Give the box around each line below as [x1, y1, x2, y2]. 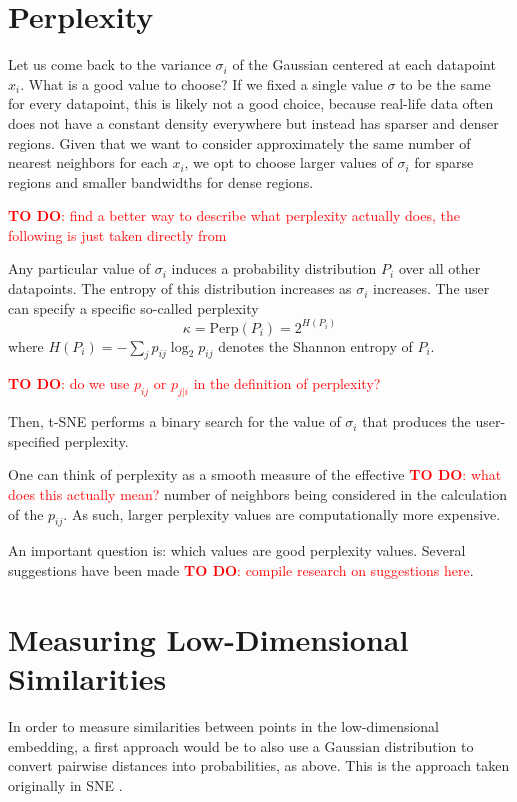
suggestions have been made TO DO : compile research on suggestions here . [8, 560, 474, 581]
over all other [398, 258, 481, 279]
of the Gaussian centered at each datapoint [232, 54, 496, 75]
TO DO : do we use [8, 373, 130, 394]
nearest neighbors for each [8, 152, 168, 173]
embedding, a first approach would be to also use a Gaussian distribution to [8, 735, 474, 756]
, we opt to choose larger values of [184, 152, 393, 173]
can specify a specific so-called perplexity [8, 297, 259, 318]
